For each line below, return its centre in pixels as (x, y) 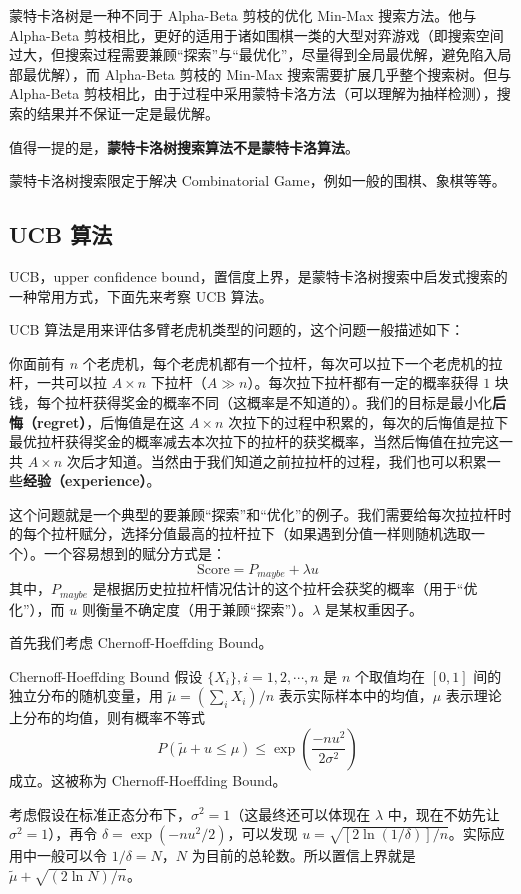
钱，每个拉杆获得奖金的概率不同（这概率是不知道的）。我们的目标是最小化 (250, 401)
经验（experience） (85, 480)
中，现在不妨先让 (443, 813)
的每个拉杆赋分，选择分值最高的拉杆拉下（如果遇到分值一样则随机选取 (240, 533)
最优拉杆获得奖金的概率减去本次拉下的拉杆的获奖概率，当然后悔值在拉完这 (254, 441)
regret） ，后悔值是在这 (110, 421)
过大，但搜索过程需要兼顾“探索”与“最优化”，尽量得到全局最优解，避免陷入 (253, 54)
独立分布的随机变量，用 (86, 695)
